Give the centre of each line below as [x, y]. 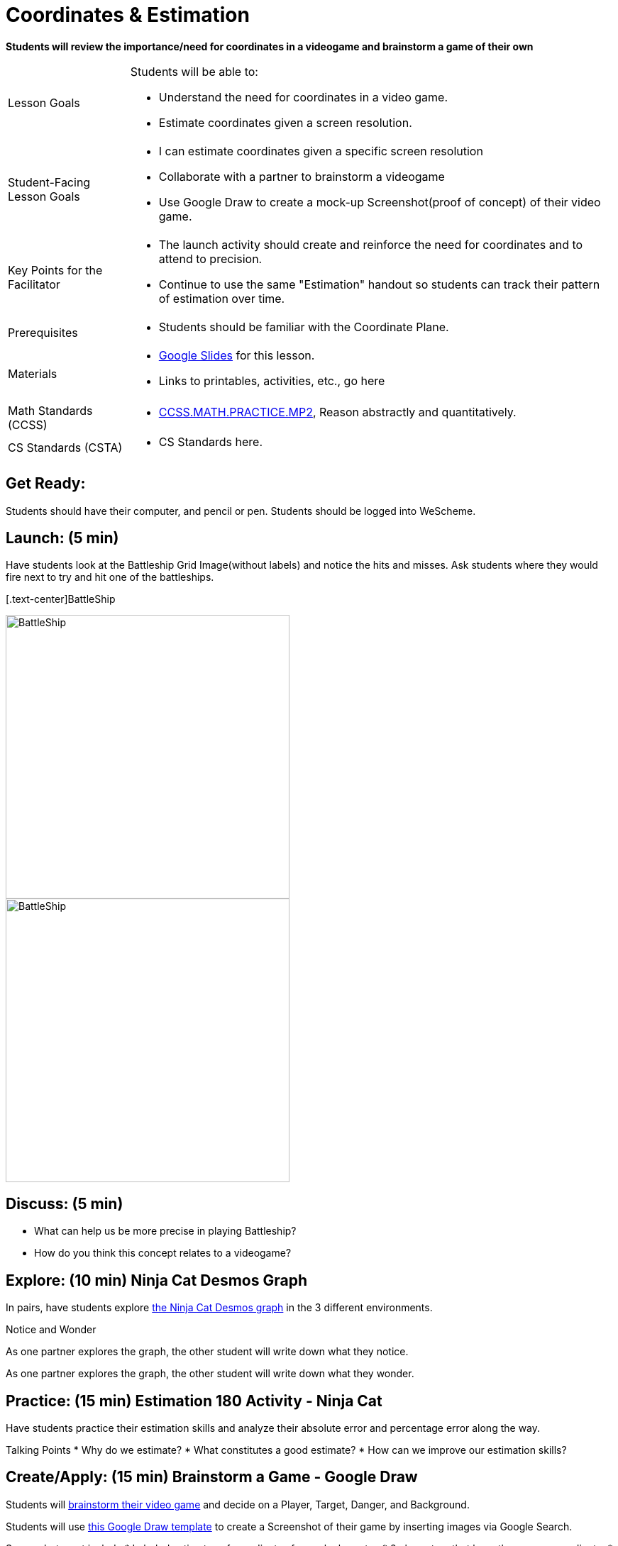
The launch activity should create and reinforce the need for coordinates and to [371, 244]
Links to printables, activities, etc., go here [272, 380]
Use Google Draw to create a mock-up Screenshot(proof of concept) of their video [380, 202]
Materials [33, 373]
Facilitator [34, 284]
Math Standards [50, 410]
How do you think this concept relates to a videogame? [163, 1253]
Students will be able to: [194, 71]
